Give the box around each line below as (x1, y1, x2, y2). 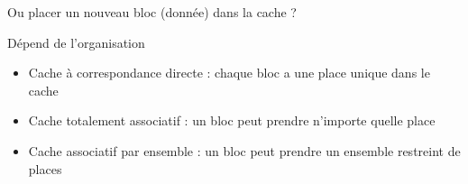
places (28, 159, 62, 178)
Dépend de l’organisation (7, 32, 145, 51)
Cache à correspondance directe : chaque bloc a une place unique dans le (28, 63, 430, 82)
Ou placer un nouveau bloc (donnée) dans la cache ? (7, 3, 297, 21)
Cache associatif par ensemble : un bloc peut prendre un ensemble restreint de (28, 141, 461, 160)
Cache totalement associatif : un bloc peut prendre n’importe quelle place (28, 111, 436, 130)
